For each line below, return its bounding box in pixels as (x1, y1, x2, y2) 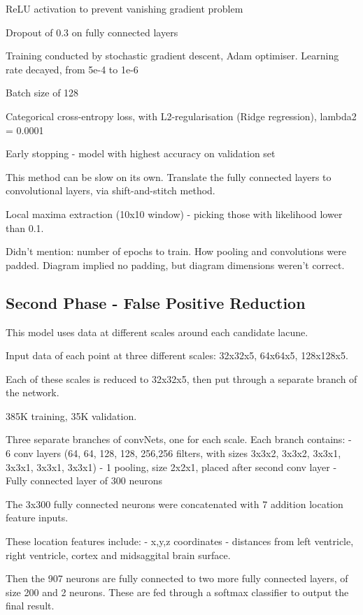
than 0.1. (6, 220, 44, 235)
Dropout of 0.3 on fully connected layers (6, 24, 178, 39)
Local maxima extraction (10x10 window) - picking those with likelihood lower (6, 206, 343, 221)
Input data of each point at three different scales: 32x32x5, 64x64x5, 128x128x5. (6, 348, 348, 363)
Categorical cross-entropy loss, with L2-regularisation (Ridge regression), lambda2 (6, 108, 357, 123)
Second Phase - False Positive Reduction (6, 291, 306, 313)
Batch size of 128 (6, 85, 79, 100)
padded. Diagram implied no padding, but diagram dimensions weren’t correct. (6, 257, 345, 272)
